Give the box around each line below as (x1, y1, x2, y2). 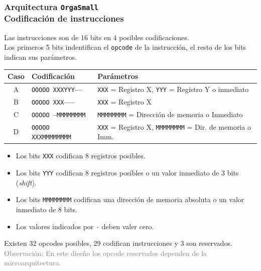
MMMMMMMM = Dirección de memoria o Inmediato (97, 109, 243, 119)
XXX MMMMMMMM (31, 134, 71, 141)
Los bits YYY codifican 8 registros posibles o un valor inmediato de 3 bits (16, 167, 239, 178)
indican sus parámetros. (4, 51, 77, 62)
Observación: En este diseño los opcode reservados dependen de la (4, 247, 207, 258)
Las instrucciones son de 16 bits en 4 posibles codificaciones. (4, 32, 189, 42)
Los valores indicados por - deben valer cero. (16, 221, 154, 231)
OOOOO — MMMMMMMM (31, 111, 86, 119)
